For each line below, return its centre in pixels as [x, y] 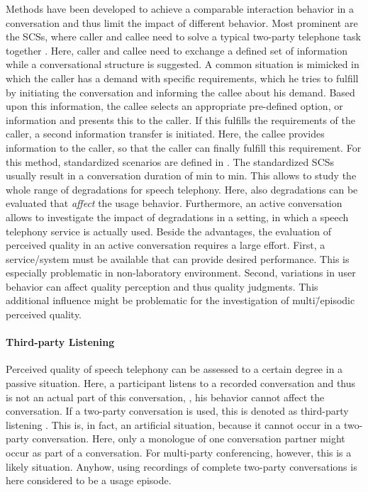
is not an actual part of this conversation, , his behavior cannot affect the [165, 397]
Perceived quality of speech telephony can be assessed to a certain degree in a [174, 369]
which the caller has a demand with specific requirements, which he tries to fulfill [182, 78]
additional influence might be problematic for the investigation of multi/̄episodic [180, 300]
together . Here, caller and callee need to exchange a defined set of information [177, 50]
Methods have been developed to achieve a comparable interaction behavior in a [180, 9]
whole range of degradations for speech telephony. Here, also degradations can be [182, 189]
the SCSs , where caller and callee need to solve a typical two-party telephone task [183, 37]
